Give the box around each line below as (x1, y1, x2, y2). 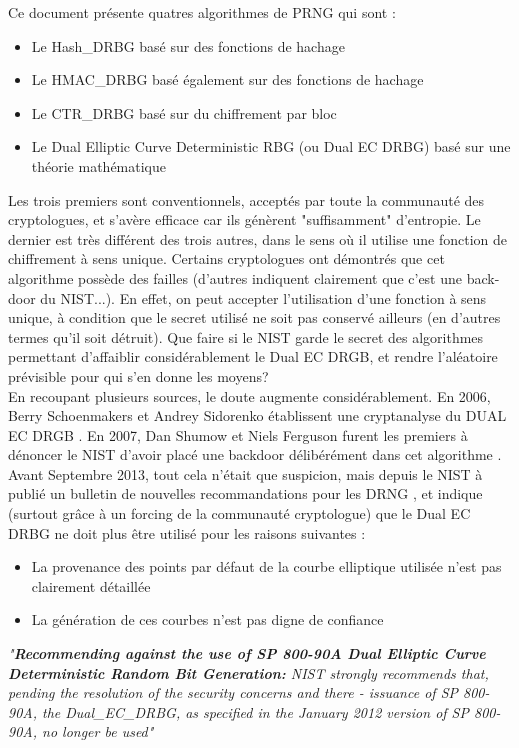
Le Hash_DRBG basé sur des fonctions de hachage (31, 35, 345, 56)
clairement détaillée (31, 575, 151, 596)
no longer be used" (42, 721, 154, 742)
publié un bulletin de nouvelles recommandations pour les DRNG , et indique (8, 483, 483, 504)
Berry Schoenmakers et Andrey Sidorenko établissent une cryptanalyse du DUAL (8, 405, 507, 426)
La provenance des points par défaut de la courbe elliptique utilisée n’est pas (31, 556, 502, 577)
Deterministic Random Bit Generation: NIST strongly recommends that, (8, 662, 489, 683)
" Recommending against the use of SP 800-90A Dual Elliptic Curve (8, 643, 486, 664)
